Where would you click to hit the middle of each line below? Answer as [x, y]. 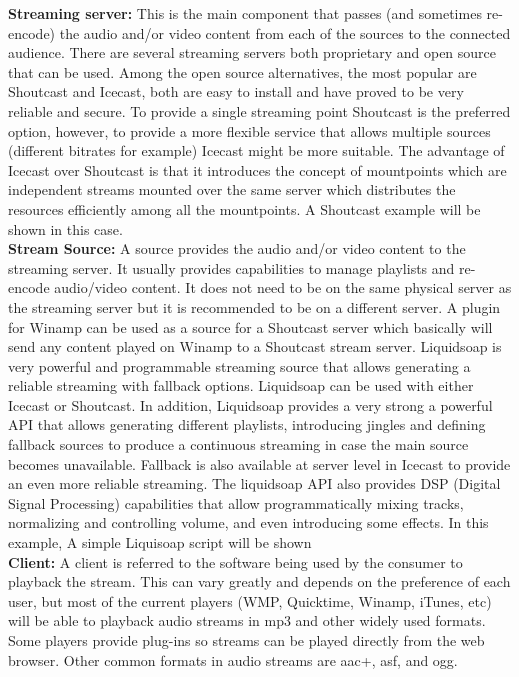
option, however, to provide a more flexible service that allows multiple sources [249, 130]
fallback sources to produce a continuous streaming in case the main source [238, 444]
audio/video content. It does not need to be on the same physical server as [283, 287]
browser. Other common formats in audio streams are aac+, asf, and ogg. [233, 659]
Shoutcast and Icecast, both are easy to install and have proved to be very [236, 91]
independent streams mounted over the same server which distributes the [232, 189]
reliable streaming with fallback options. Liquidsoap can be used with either [241, 385]
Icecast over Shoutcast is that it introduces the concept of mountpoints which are [257, 169]
